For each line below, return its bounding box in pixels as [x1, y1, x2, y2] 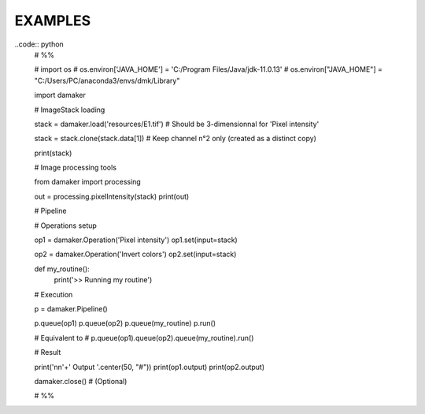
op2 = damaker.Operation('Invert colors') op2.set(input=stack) [34, 249, 237, 259]
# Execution [34, 289, 73, 299]
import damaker [34, 91, 86, 100]
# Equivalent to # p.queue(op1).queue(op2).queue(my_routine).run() [34, 333, 254, 342]
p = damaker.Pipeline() [34, 304, 108, 313]
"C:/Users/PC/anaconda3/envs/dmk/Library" [34, 76, 180, 85]
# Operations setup [34, 221, 98, 230]
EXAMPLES [14, 12, 91, 29]
